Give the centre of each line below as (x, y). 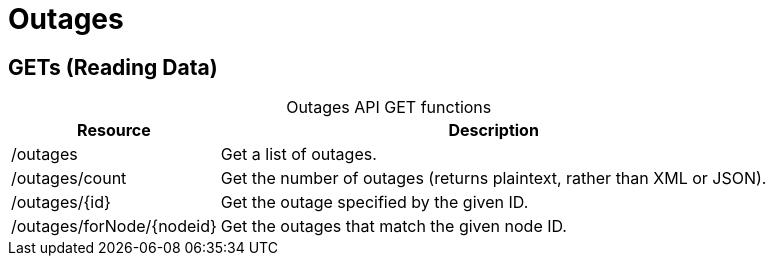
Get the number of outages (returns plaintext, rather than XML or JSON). (493, 178)
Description (493, 130)
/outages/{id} (61, 202)
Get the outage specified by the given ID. (374, 202)
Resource (114, 130)
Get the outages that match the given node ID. (393, 226)
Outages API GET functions (389, 107)
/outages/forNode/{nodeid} (114, 226)
